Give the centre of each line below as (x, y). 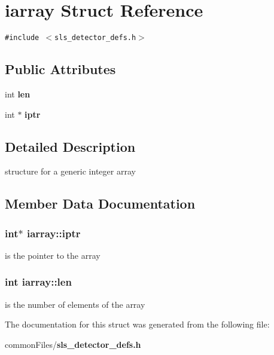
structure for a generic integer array (70, 171)
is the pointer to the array (53, 255)
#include (22, 38)
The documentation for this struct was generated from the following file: (137, 324)
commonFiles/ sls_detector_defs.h (73, 344)
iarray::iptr (54, 233)
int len (18, 94)
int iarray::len (38, 282)
